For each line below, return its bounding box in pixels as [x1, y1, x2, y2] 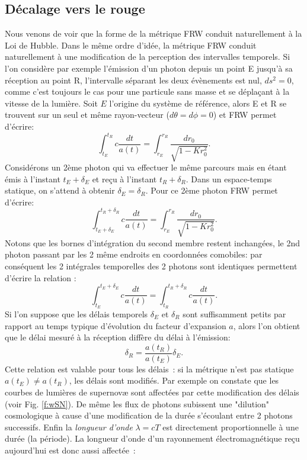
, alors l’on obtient [233, 319, 300, 332]
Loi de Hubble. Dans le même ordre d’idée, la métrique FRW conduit [5, 38, 257, 51]
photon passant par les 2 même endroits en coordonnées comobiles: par [5, 248, 263, 260]
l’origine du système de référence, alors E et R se [109, 96, 287, 109]
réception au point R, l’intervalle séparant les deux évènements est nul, [5, 73, 262, 86]
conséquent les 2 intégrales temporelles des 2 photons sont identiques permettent [5, 260, 298, 272]
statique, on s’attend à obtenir [5, 184, 115, 197]
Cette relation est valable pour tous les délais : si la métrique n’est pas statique [5, 362, 294, 375]
